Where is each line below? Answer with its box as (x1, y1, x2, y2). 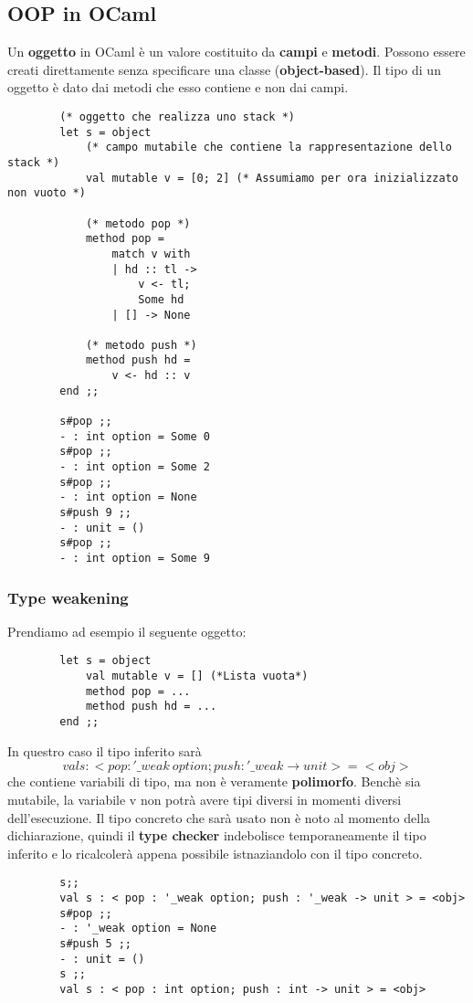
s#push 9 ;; (59, 506, 132, 520)
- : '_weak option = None (59, 922, 217, 935)
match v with (111, 247, 191, 260)
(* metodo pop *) (85, 216, 191, 230)
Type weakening (7, 586, 129, 608)
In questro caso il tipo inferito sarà (7, 741, 202, 760)
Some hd (138, 292, 184, 306)
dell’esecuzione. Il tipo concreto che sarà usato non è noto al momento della (7, 808, 431, 827)
